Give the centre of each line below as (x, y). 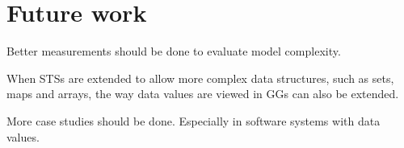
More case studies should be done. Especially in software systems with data (194, 120)
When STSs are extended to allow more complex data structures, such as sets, (200, 78)
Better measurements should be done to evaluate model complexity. (174, 51)
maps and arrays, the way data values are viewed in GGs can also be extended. (203, 94)
